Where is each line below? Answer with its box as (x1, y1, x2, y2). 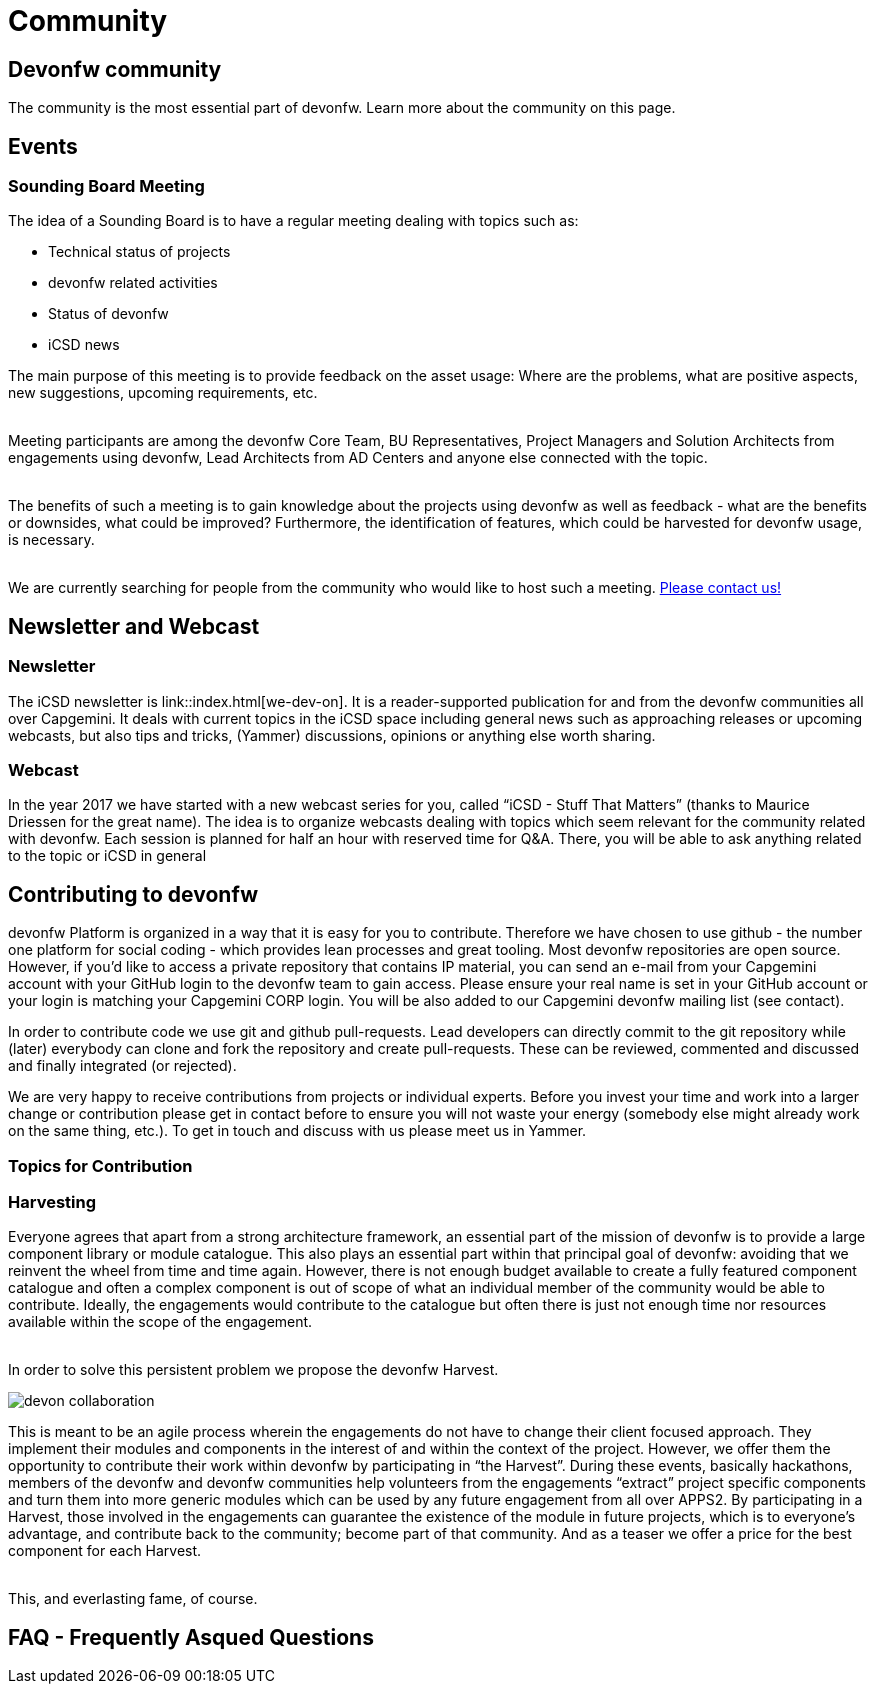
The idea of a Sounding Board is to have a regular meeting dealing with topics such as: (8, 212, 579, 230)
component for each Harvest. (8, 1542, 202, 1560)
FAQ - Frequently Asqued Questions (8, 1624, 374, 1650)
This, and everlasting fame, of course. (8, 1590, 258, 1608)
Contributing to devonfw (8, 881, 259, 907)
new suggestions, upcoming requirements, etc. (8, 384, 318, 402)
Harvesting (8, 1191, 97, 1212)
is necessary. (8, 531, 95, 549)
